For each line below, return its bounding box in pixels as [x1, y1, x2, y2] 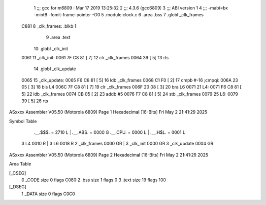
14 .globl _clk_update [33, 66, 76, 72]
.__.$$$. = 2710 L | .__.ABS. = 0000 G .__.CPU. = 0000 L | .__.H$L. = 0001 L [33, 129, 186, 135]
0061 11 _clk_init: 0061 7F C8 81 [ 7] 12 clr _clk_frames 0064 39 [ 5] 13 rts [21, 54, 169, 60]
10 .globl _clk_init [33, 45, 68, 51]
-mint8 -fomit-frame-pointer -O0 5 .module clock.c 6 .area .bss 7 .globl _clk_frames [33, 12, 204, 18]
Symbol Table [9, 118, 37, 124]
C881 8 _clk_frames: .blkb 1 [21, 23, 76, 29]
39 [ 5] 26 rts [21, 98, 49, 104]
